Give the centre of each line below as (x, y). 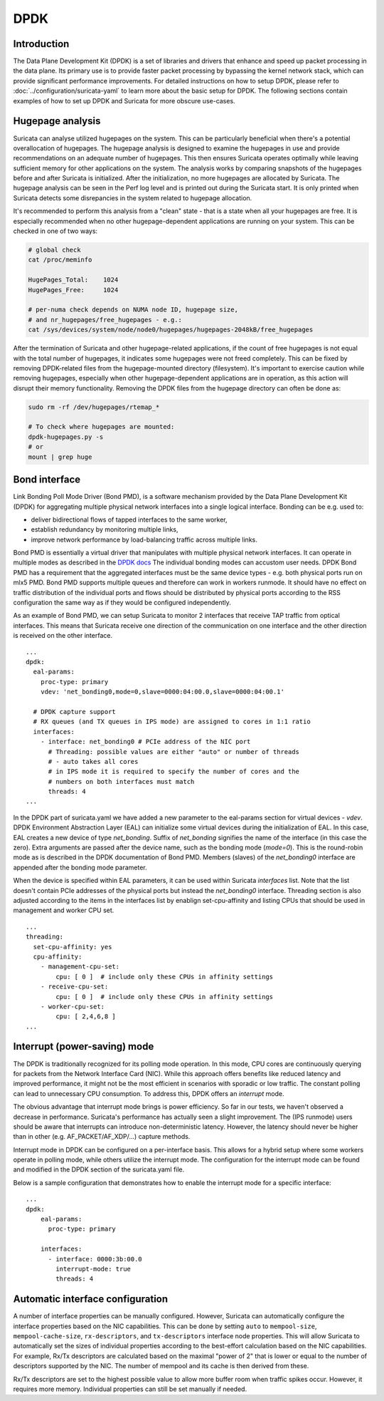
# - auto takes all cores (93, 761)
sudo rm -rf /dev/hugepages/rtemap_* (94, 407)
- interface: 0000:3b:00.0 (95, 1259)
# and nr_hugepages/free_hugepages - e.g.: (105, 320)
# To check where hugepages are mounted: (101, 427)
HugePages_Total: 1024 (73, 280)
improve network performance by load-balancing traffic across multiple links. (144, 539)
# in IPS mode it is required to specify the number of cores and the (174, 772)
